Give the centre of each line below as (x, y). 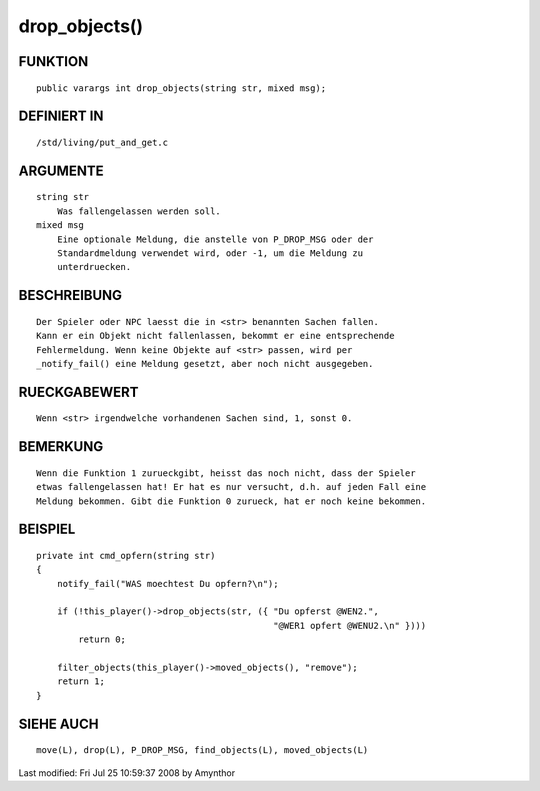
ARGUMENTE (61, 170)
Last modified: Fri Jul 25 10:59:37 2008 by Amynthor (126, 772)
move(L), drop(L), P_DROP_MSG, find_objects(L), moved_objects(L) (202, 750)
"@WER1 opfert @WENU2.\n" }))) (350, 625)
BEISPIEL (47, 529)
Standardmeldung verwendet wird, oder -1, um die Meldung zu (210, 253)
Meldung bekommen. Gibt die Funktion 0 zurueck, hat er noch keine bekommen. (231, 501)
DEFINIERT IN (61, 116)
